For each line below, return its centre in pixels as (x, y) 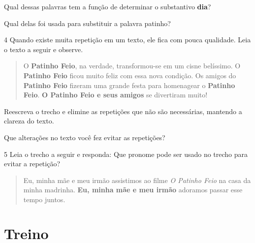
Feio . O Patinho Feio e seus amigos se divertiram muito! (115, 95)
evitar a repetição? (32, 164)
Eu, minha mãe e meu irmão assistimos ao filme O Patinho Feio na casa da (137, 180)
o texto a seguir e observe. (44, 49)
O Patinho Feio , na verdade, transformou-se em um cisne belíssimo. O (132, 66)
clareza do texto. (29, 121)
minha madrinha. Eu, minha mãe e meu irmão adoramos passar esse (133, 190)
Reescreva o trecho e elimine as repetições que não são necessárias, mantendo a (123, 111)
